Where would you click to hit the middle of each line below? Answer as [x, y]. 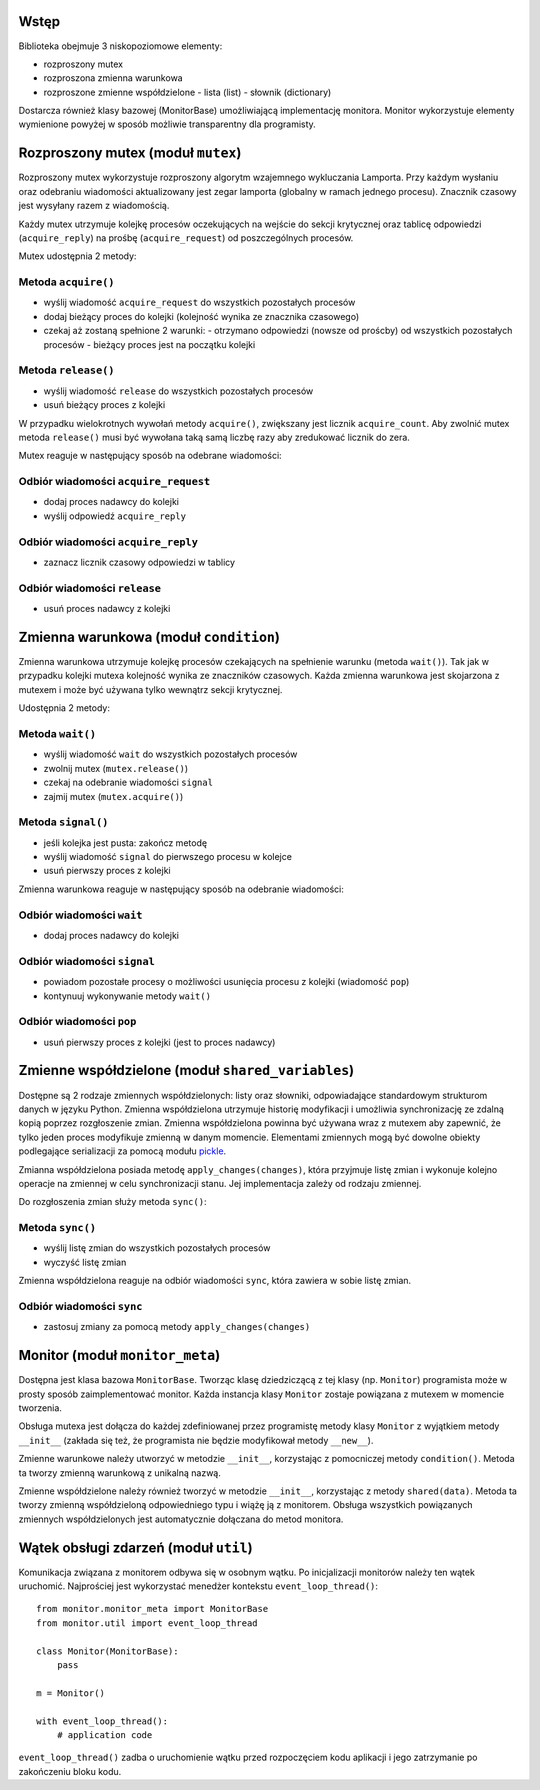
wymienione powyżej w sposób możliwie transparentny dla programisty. [167, 124]
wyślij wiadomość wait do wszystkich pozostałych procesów [170, 754]
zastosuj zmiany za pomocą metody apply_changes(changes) [177, 1327]
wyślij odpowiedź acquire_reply [115, 516]
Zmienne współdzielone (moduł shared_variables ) [186, 1070]
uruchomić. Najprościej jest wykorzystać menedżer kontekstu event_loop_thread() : [198, 1586]
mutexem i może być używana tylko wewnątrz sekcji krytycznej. [150, 689]
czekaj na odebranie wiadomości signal [128, 782]
